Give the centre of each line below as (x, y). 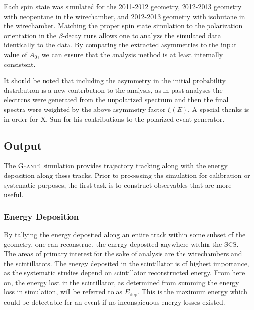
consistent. (20, 64)
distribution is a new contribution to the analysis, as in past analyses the (113, 90)
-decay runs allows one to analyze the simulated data (142, 35)
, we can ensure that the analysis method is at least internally (130, 54)
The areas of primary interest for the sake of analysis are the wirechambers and (123, 254)
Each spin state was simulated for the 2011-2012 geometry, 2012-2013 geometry (123, 6)
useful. (14, 194)
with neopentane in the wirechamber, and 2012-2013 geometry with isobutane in (125, 16)
